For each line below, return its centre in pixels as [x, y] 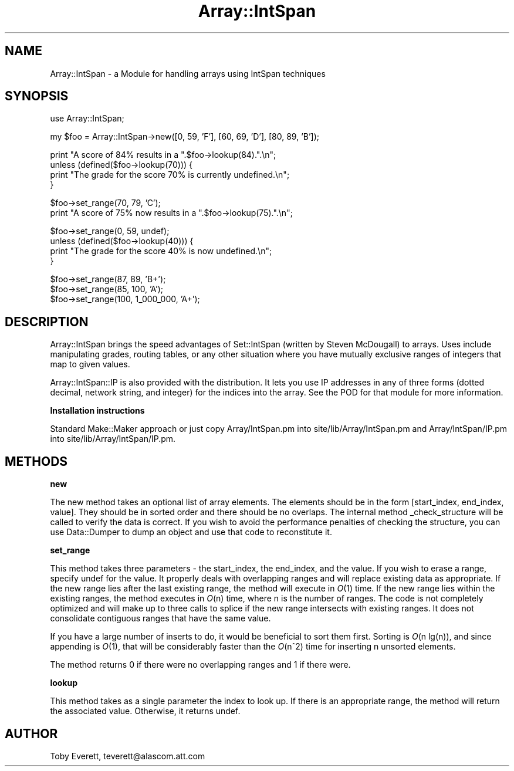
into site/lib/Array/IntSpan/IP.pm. [113, 439]
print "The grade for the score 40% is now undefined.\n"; [161, 251]
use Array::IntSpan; [87, 119]
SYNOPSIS [37, 96]
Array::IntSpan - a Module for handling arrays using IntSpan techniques [188, 73]
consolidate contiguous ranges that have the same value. [160, 618]
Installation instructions [97, 411]
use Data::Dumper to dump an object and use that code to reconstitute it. [191, 532]
